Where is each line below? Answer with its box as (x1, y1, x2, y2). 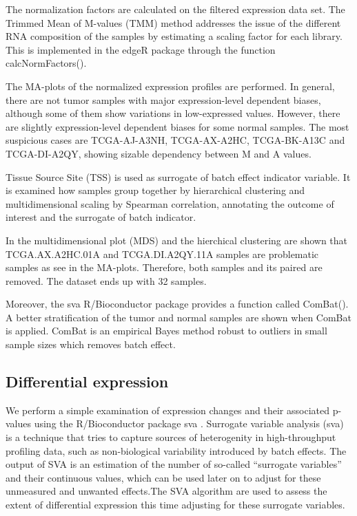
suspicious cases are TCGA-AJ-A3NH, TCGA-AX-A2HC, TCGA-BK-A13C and (6, 133, 345, 147)
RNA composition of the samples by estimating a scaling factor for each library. (6, 29, 343, 43)
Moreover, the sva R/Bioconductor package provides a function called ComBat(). (6, 297, 349, 311)
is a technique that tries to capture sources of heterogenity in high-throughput (6, 430, 336, 444)
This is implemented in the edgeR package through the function (6, 42, 276, 56)
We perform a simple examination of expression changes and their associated (6, 402, 329, 417)
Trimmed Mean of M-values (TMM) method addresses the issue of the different (6, 15, 341, 30)
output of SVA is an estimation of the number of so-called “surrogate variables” (6, 457, 342, 471)
